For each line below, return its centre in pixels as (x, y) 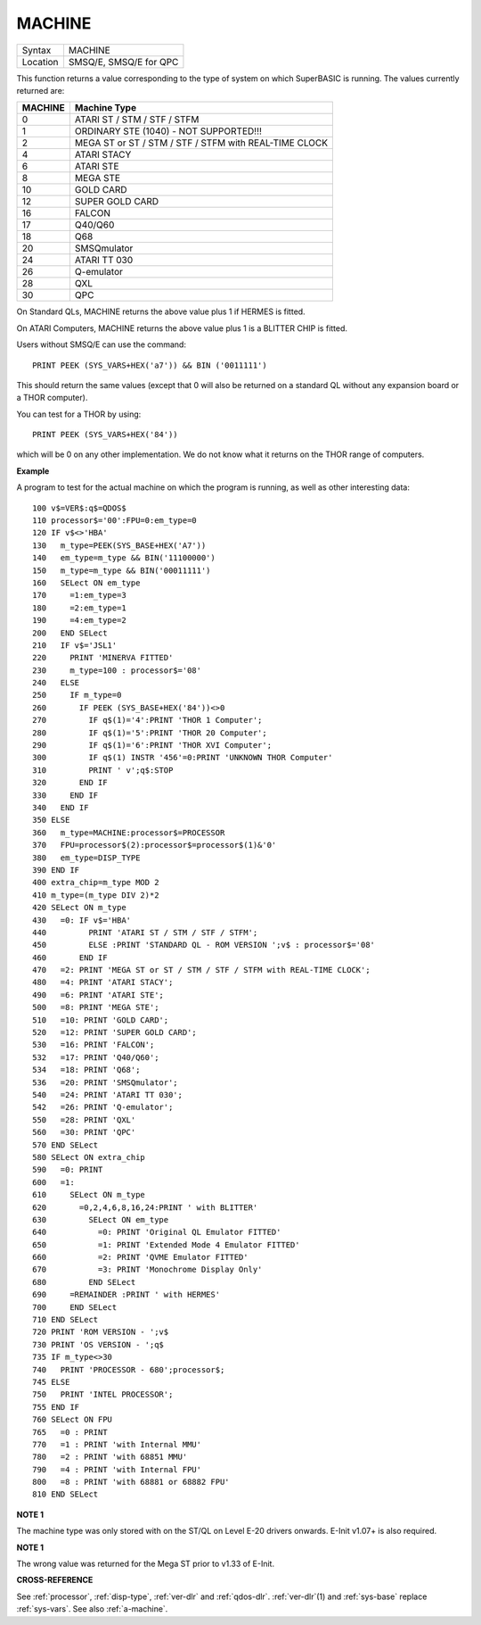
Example (33, 471)
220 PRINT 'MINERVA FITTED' (103, 658)
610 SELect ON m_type (89, 1195)
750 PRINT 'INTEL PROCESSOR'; (103, 1395)
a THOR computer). (52, 398)
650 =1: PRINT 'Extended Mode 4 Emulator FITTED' (166, 1244)
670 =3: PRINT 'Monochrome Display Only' (147, 1270)
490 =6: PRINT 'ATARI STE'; (98, 995)
